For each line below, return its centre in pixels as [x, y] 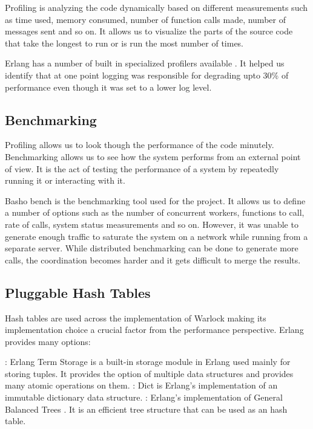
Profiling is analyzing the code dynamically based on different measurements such [156, 7]
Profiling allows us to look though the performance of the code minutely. [140, 145]
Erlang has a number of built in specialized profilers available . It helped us [145, 63]
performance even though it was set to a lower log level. [108, 87]
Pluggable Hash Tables [78, 292]
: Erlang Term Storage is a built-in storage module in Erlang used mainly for [148, 362]
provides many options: [48, 341]
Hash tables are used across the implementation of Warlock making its [136, 318]
